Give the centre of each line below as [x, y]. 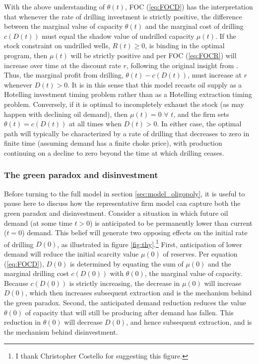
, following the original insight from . [182, 65]
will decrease [83, 322]
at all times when [95, 124]
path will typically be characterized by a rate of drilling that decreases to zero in [127, 133]
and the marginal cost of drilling [194, 26]
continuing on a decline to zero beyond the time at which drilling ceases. [114, 152]
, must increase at [215, 75]
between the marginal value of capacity [64, 26]
